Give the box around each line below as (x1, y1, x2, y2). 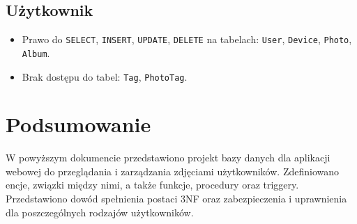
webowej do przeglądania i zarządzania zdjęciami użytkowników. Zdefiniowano (6, 163, 340, 178)
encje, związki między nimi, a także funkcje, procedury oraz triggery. (6, 177, 299, 192)
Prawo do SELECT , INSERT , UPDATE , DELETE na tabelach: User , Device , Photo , (22, 32, 352, 47)
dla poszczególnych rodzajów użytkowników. (6, 205, 194, 219)
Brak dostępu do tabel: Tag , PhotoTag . (22, 69, 188, 83)
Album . (22, 45, 50, 60)
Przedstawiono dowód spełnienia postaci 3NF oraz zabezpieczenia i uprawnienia (6, 191, 347, 206)
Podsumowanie (6, 110, 151, 138)
